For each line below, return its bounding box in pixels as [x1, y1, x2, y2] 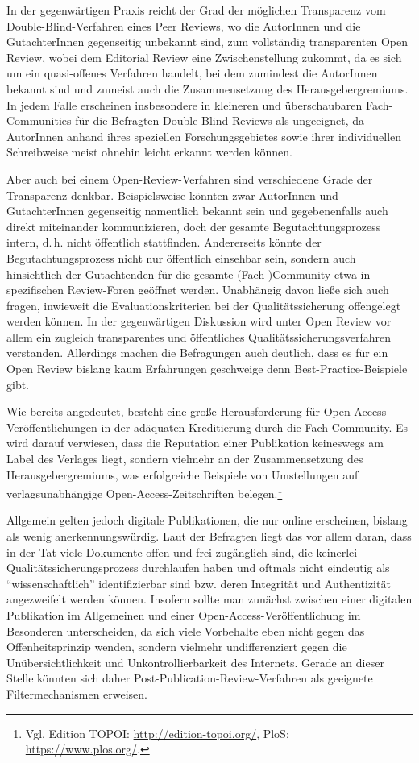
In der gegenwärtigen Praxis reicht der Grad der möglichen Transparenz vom [6, 2, 386, 18]
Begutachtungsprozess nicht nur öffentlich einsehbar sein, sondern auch [6, 249, 356, 266]
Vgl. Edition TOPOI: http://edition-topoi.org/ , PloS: [25, 724, 289, 741]
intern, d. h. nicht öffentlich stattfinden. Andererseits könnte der [6, 234, 322, 251]
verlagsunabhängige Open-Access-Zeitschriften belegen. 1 [6, 483, 283, 501]
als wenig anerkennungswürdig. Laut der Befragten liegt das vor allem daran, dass [6, 528, 412, 545]
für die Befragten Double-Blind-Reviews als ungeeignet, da [75, 112, 365, 129]
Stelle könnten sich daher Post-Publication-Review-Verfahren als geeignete [6, 670, 373, 686]
